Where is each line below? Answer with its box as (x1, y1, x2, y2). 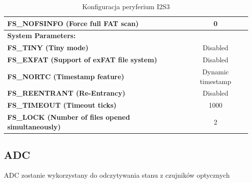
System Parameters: (7, 30, 76, 41)
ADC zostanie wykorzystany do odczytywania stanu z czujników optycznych (4, 169, 230, 180)
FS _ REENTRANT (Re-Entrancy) (7, 88, 126, 98)
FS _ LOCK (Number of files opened (7, 112, 130, 122)
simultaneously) (7, 121, 61, 131)
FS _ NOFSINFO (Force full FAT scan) (7, 18, 139, 28)
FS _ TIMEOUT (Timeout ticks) (7, 100, 117, 110)
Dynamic (202, 66, 229, 76)
